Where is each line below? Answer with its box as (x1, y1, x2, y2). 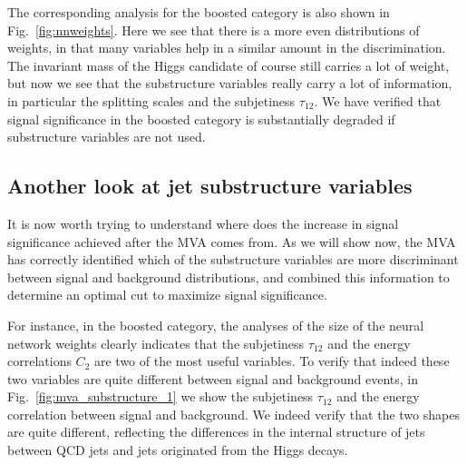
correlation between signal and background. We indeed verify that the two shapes (7, 404, 460, 423)
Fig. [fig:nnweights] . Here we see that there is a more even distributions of (7, 20, 420, 39)
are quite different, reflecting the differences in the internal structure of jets (7, 422, 425, 441)
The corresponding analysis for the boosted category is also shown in (7, 3, 390, 21)
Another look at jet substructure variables (7, 172, 413, 200)
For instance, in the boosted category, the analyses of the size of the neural (7, 315, 424, 334)
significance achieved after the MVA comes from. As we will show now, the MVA (7, 232, 456, 251)
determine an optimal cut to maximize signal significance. (7, 285, 327, 304)
